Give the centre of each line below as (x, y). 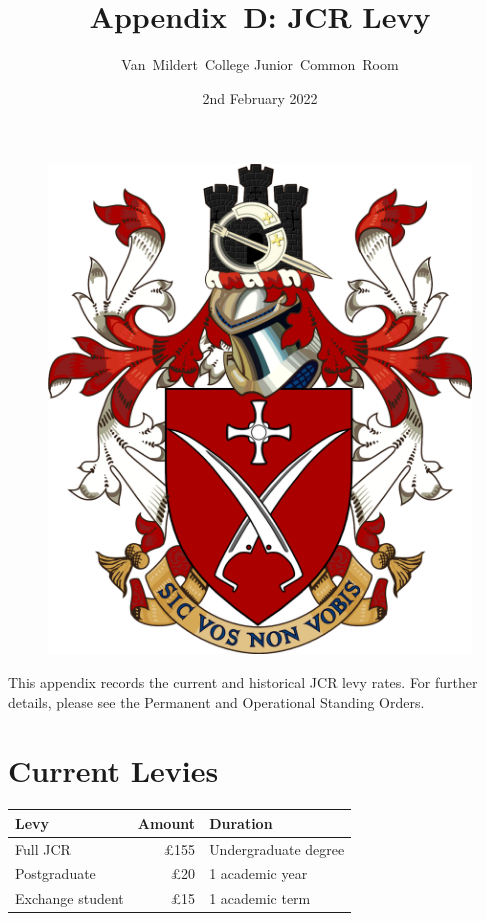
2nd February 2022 (260, 97)
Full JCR (43, 848)
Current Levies (113, 770)
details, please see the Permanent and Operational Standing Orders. (216, 701)
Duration (241, 822)
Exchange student (69, 898)
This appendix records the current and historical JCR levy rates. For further (243, 681)
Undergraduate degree (277, 848)
